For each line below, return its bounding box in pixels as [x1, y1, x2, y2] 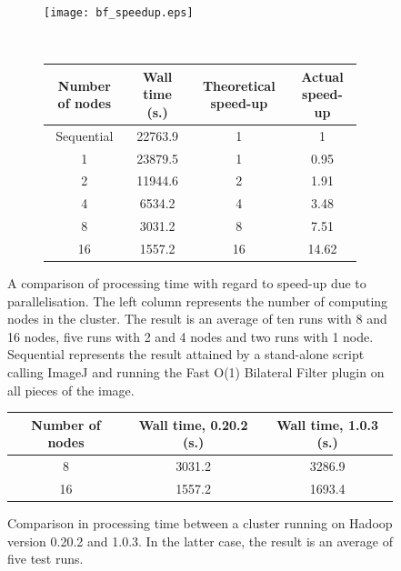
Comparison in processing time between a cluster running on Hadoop [7, 514, 393, 533]
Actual [301, 66, 344, 85]
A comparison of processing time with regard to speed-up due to [7, 274, 366, 293]
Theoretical [202, 75, 276, 95]
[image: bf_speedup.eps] [44, 6, 194, 19]
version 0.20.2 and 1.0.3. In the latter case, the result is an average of [7, 531, 393, 550]
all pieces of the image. [7, 380, 135, 399]
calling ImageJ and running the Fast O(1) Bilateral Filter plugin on [7, 363, 385, 382]
